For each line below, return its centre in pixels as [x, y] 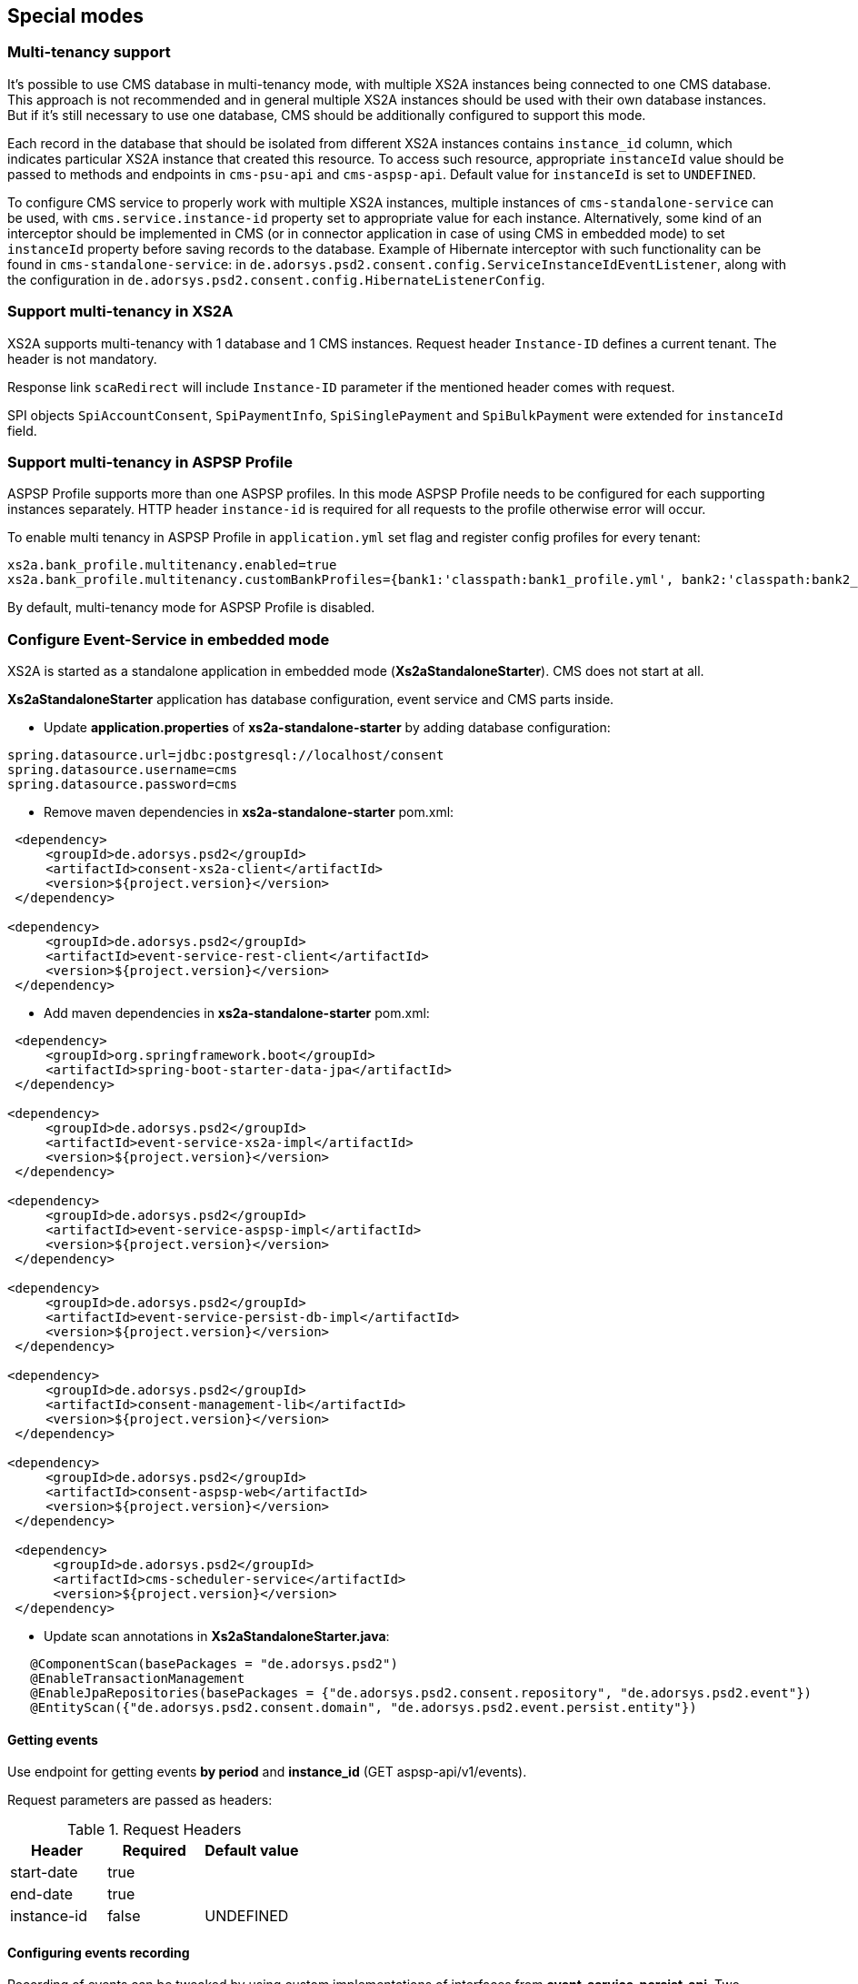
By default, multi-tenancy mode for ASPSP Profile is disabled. [191, 608]
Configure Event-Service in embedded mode [169, 639]
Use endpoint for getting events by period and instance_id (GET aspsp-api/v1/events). [267, 1772]
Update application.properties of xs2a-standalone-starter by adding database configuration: [327, 728]
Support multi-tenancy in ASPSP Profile [150, 462]
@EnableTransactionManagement [138, 1679]
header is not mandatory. [82, 358]
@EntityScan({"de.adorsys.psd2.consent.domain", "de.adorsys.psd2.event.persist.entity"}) [364, 1708]
